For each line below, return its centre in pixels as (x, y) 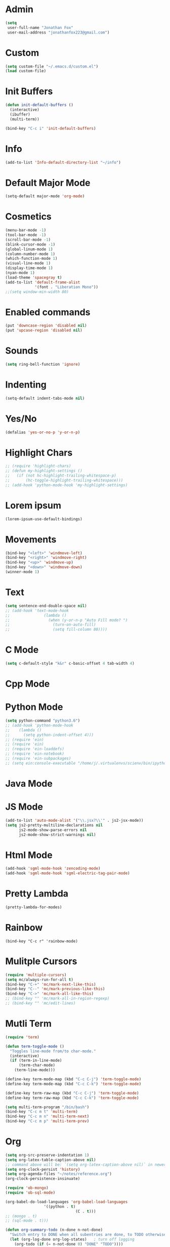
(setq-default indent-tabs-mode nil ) (45, 398)
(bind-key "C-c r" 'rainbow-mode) (42, 941)
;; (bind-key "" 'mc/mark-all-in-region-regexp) (57, 999)
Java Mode (29, 784)
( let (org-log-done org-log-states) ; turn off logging (72, 1239)
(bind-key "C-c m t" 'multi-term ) (42, 1112)
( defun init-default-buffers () (39, 105)
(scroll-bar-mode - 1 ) (28, 240)
